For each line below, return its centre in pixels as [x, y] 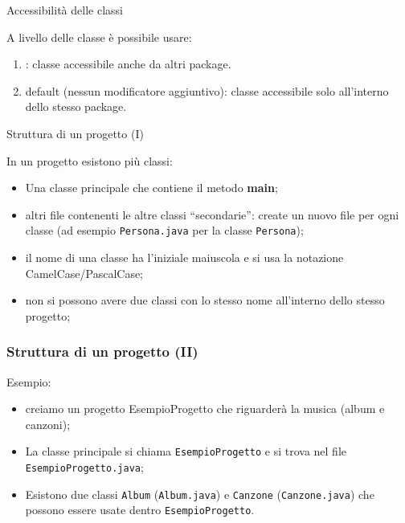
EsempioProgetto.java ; [84, 467]
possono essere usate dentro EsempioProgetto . [140, 510]
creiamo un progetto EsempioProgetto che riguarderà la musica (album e [205, 409]
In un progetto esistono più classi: [90, 160]
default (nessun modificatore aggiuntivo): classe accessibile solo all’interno [207, 90]
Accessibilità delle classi [65, 10]
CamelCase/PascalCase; [84, 273]
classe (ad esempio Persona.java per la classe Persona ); [164, 230]
